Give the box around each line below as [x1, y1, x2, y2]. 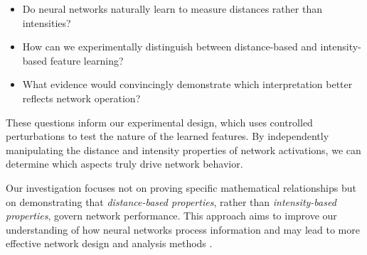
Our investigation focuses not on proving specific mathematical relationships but [6, 180, 356, 195]
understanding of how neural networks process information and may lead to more [6, 222, 360, 237]
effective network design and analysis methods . [6, 236, 213, 251]
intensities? [22, 15, 71, 30]
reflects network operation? [22, 90, 141, 105]
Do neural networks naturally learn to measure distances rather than [22, 1, 322, 16]
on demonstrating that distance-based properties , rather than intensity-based [6, 194, 336, 209]
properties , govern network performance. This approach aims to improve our [6, 208, 337, 223]
